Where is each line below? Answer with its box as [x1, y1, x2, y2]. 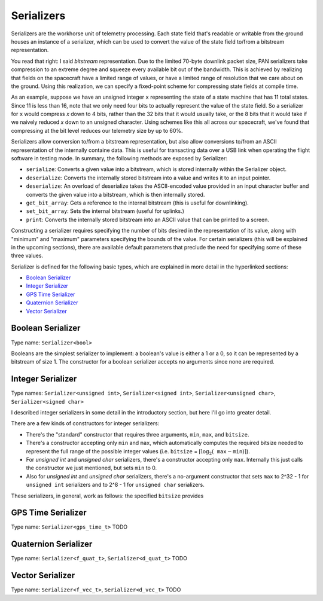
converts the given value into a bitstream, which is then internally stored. [26, 191, 205, 198]
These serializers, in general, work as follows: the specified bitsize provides [11, 492, 204, 499]
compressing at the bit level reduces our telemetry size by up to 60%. [11, 127, 183, 134]
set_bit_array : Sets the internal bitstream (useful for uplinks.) [26, 208, 185, 215]
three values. [11, 252, 44, 260]
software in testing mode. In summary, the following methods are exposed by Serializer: [11, 155, 227, 162]
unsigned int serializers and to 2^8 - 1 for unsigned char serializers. [26, 481, 205, 489]
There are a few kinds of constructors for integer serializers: [11, 420, 160, 427]
